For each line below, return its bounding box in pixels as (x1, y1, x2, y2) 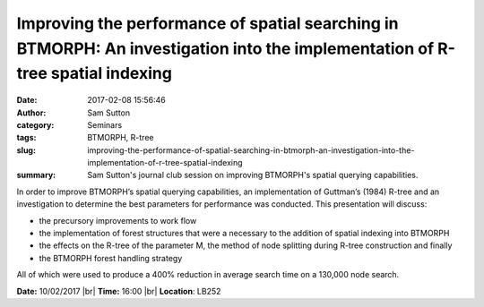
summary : (16, 170, 56, 181)
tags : (16, 132, 37, 143)
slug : (16, 144, 36, 156)
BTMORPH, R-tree (87, 132, 154, 143)
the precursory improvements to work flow (39, 215, 197, 226)
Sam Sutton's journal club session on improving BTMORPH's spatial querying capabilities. (87, 170, 419, 181)
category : (16, 119, 55, 130)
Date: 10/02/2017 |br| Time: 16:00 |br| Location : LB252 (16, 286, 221, 296)
